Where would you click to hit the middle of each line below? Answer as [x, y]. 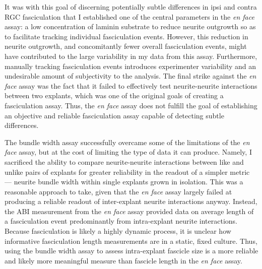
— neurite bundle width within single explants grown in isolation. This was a [124, 182]
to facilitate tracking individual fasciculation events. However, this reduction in [126, 36]
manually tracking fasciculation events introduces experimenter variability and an [130, 66]
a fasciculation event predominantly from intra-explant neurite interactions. [121, 221]
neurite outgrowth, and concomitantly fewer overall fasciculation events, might [126, 46]
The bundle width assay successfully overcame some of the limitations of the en [127, 142]
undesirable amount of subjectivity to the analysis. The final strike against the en [130, 76]
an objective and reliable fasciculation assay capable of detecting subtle [114, 115]
